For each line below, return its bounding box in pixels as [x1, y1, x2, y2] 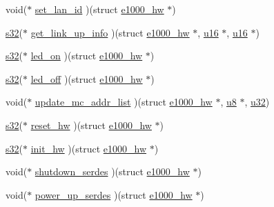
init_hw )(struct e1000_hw [30, 141, 147, 155]
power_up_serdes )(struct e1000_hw [35, 187, 193, 201]
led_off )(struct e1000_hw [30, 71, 143, 86]
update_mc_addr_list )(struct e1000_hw [35, 95, 213, 109]
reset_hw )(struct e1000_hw [30, 117, 152, 132]
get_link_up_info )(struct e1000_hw [30, 25, 190, 39]
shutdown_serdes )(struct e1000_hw [35, 164, 190, 179]
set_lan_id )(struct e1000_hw [35, 2, 164, 16]
